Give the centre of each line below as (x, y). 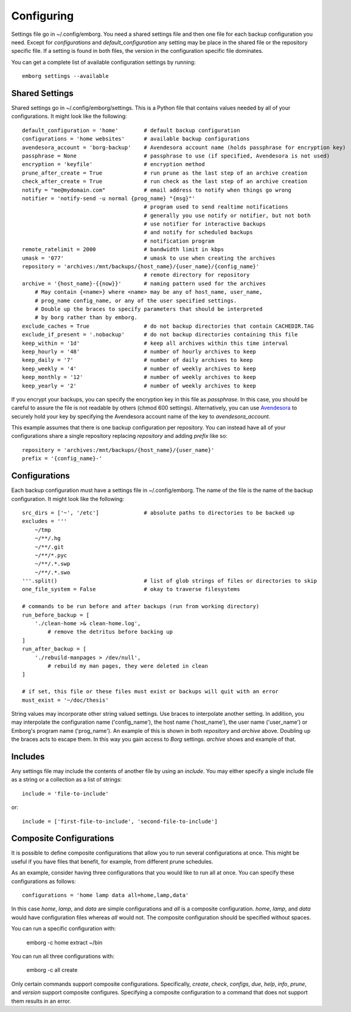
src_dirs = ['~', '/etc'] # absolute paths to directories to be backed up (158, 513)
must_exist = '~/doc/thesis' (65, 700)
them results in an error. (41, 1001)
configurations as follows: (43, 881)
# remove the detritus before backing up (110, 632)
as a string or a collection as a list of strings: (67, 780)
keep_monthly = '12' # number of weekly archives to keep (139, 377)
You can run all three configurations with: (63, 956)
